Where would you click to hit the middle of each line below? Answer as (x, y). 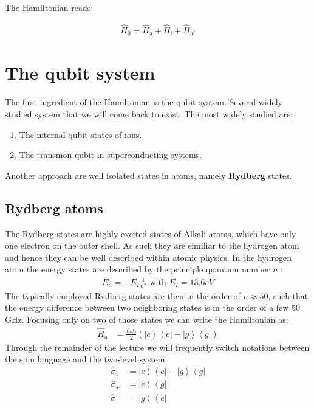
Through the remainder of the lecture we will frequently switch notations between (157, 347)
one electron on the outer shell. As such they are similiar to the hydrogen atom (152, 245)
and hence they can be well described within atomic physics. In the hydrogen (148, 257)
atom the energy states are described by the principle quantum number (138, 269)
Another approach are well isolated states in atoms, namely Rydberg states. (148, 175)
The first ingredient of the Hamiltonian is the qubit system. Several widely (144, 102)
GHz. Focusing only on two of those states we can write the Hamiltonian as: (147, 319)
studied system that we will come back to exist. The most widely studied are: (149, 114)
